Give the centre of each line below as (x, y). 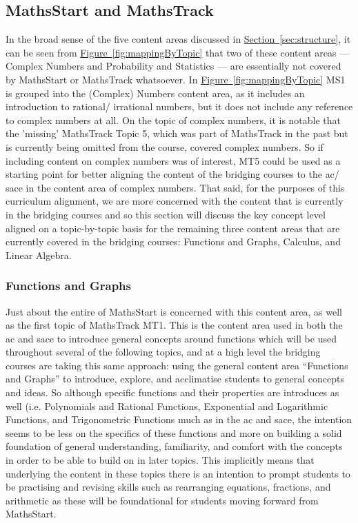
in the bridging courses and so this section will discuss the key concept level (166, 214)
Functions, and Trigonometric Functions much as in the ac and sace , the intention (179, 419)
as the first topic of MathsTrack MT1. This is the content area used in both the (174, 325)
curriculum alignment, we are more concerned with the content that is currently (175, 201)
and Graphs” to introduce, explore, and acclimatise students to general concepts (175, 379)
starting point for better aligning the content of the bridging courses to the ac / (172, 174)
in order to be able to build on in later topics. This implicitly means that (160, 460)
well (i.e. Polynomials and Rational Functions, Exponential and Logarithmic (167, 406)
